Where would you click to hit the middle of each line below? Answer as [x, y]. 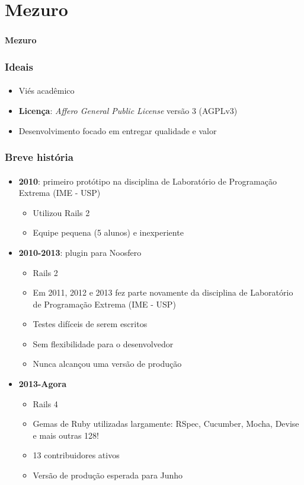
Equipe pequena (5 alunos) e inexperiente [108, 232]
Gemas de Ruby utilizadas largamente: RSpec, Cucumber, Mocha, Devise [166, 424]
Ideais [19, 66]
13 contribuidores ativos [76, 455]
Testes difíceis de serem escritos [90, 324]
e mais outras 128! [66, 435]
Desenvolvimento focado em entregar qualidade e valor [118, 130]
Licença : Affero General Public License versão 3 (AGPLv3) [128, 110]
